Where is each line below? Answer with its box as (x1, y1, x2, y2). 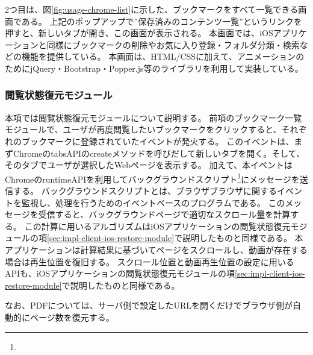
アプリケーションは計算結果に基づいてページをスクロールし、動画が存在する (5, 243, 308, 256)
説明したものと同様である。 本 (182, 231, 303, 244)
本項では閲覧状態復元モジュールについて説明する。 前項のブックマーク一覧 (5, 111, 302, 124)
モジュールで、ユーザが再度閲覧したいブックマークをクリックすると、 (5, 123, 282, 136)
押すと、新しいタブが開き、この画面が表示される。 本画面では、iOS (5, 27, 273, 39)
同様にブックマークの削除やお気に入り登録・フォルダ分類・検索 (46, 38, 300, 51)
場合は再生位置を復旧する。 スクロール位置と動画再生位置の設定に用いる (5, 255, 294, 268)
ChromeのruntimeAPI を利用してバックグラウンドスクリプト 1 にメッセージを (5, 171, 300, 185)
